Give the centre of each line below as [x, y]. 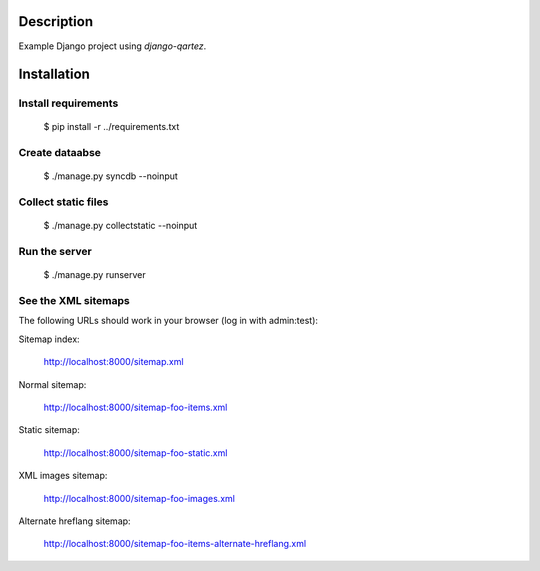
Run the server [55, 252]
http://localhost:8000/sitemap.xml [113, 362]
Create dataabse [60, 153]
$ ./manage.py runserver [95, 275]
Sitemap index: [49, 339]
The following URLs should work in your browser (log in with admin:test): [168, 321]
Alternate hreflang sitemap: [74, 521]
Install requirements [68, 103]
